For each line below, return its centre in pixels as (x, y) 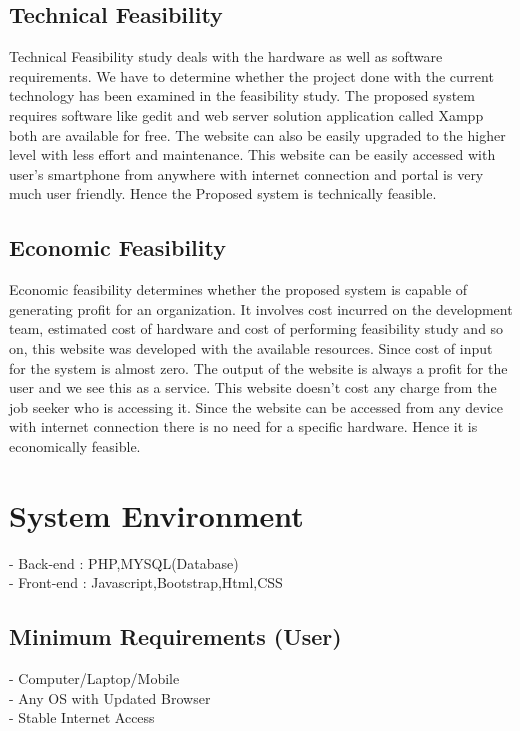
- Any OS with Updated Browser (110, 697)
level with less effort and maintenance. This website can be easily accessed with (252, 154)
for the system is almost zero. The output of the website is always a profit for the (258, 367)
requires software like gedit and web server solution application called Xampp (246, 114)
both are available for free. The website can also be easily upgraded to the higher (257, 134)
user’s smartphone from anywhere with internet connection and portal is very (246, 173)
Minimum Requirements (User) (175, 636)
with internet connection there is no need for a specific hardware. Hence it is (243, 426)
